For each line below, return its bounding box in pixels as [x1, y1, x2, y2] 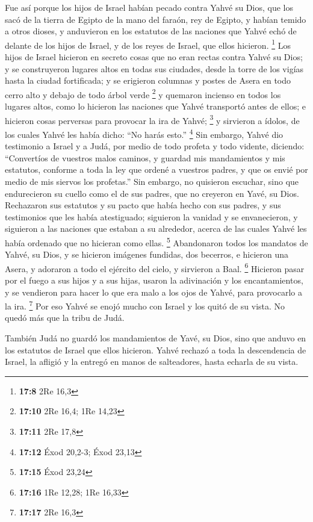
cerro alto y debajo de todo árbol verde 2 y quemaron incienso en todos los [5, 86, 281, 101]
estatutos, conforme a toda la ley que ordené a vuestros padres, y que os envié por [5, 163, 308, 176]
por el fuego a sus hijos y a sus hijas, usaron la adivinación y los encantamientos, [5, 274, 303, 286]
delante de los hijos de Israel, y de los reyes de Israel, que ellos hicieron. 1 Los [5, 37, 291, 51]
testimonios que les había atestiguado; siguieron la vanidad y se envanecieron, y [5, 210, 298, 223]
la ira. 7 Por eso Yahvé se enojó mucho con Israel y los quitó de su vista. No [5, 298, 285, 312]
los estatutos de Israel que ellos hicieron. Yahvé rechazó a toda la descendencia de [5, 343, 306, 356]
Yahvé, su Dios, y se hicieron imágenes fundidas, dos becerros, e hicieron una [5, 248, 289, 261]
